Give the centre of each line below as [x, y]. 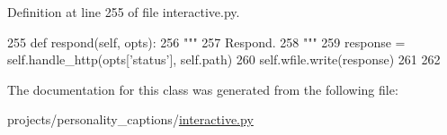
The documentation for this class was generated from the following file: [203, 89]
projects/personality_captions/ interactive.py [130, 119]
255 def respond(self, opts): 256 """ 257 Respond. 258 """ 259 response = [206, 42]
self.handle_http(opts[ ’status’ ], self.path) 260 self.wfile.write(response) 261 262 [224, 59]
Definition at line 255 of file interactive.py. [124, 12]
